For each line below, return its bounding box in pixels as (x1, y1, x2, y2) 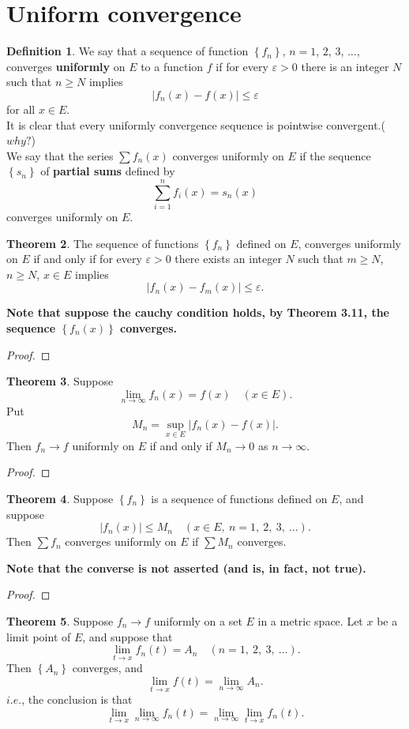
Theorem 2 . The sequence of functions (6, 235, 199, 251)
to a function (141, 58, 204, 74)
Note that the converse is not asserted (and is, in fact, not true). (6, 559, 366, 576)
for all (6, 100, 36, 117)
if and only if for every (33, 250, 142, 267)
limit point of (6, 628, 71, 644)
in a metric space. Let (257, 612, 363, 629)
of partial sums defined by (40, 163, 175, 179)
